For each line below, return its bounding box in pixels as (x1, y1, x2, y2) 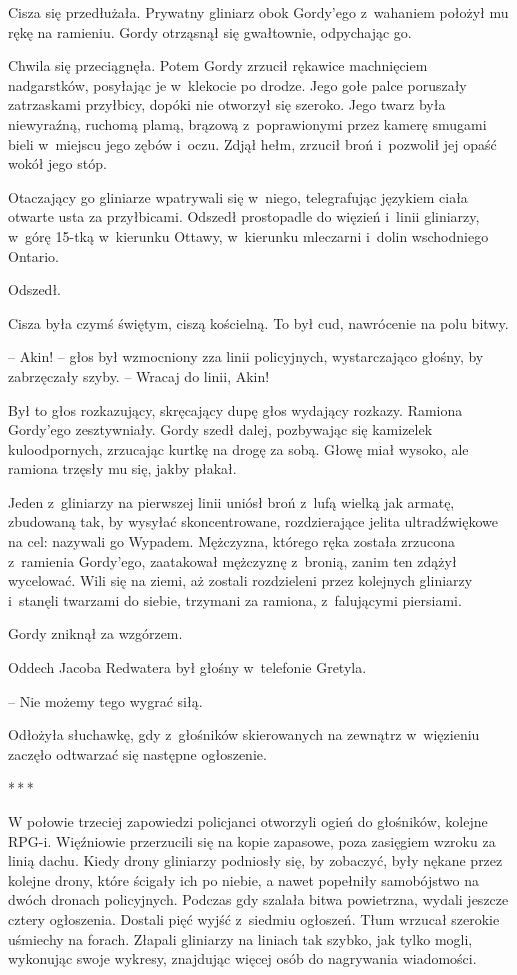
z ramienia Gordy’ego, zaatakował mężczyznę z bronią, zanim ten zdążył (8, 550, 457, 571)
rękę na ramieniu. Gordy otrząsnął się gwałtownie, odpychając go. (8, 21, 412, 42)
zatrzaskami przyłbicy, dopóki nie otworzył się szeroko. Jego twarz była (8, 94, 446, 115)
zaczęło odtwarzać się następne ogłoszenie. (8, 743, 267, 764)
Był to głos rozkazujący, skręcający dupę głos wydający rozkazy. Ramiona (8, 399, 463, 420)
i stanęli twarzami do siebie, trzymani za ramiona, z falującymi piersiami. (8, 589, 462, 610)
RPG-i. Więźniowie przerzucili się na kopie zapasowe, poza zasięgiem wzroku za (8, 830, 496, 851)
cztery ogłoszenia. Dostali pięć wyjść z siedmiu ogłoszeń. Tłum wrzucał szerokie (8, 908, 500, 929)
